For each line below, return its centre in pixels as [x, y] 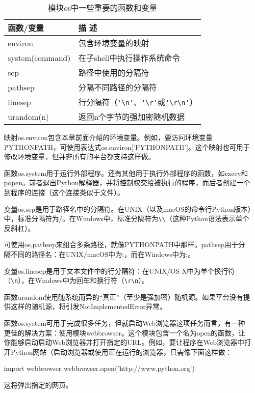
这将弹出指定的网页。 [38, 385]
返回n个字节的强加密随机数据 [131, 117]
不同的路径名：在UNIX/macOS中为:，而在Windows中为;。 [102, 254]
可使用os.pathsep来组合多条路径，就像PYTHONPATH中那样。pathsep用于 [121, 244]
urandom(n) [28, 116]
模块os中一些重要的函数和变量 [103, 8]
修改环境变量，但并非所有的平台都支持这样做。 [79, 156]
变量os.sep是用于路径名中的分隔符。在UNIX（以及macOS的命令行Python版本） [127, 209]
